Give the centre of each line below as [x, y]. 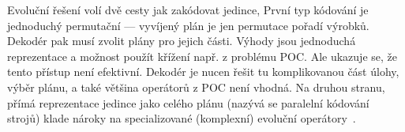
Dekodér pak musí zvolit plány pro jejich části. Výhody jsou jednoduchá [182, 41]
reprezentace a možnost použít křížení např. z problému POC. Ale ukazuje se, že [202, 56]
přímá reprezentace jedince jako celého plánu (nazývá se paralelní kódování [188, 102]
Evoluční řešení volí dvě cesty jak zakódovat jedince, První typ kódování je [188, 9]
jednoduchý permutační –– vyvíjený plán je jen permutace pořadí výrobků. [188, 25]
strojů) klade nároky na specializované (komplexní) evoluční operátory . [182, 118]
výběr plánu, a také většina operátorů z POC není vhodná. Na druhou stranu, [196, 87]
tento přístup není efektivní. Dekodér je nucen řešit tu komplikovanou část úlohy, [203, 72]
